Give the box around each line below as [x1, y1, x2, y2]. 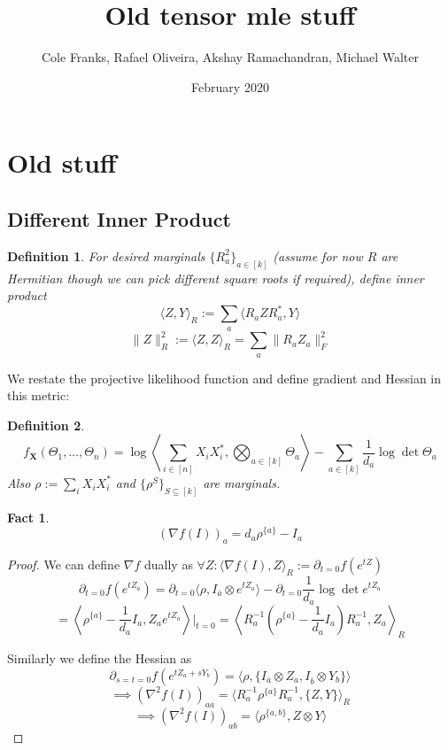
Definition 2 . [7, 415, 85, 434]
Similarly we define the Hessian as [7, 649, 192, 668]
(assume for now [273, 246, 363, 265]
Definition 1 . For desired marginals [7, 246, 205, 265]
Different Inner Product [7, 205, 231, 232]
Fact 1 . [7, 507, 50, 526]
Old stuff [7, 144, 117, 181]
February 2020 [191, 77, 269, 96]
